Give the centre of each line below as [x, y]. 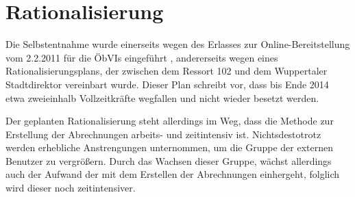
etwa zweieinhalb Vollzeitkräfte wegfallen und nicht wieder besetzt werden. [162, 97]
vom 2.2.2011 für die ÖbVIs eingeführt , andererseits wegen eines [142, 57]
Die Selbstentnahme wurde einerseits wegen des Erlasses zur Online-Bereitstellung [178, 44]
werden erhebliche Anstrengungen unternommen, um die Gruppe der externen [170, 147]
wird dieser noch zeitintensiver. [71, 188]
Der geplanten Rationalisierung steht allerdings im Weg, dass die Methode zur [170, 121]
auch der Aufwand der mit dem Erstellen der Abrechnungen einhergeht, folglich [173, 174]
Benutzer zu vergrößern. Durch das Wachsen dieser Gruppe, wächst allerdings [169, 160]
